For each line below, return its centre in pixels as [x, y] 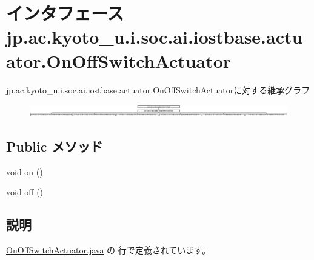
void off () [25, 192]
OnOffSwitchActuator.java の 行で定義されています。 [108, 250]
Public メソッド [55, 146]
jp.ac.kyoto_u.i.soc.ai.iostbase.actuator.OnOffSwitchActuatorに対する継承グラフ [158, 89]
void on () [25, 171]
